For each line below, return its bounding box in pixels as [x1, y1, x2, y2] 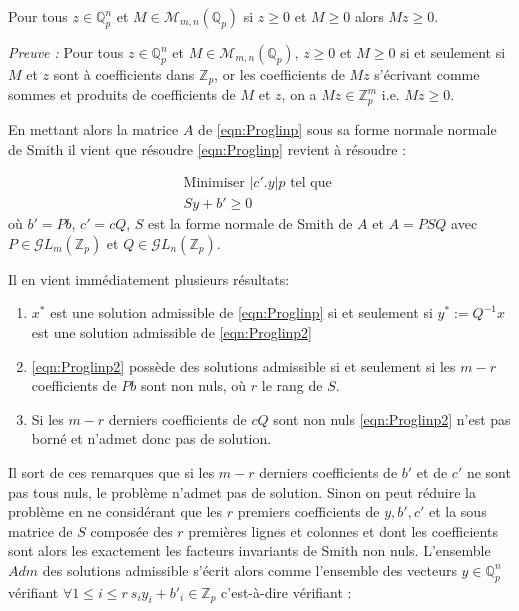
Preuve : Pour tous [8, 42, 124, 62]
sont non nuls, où [140, 375, 247, 396]
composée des [90, 520, 173, 541]
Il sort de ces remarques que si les [8, 461, 215, 482]
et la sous [428, 501, 487, 522]
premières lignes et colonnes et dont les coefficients [188, 520, 498, 541]
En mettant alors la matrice [8, 118, 179, 139]
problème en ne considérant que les [8, 501, 223, 522]
